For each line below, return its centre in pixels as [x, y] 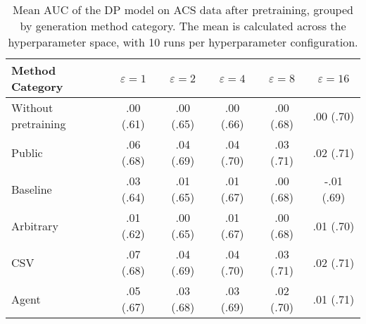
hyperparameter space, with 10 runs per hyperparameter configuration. [183, 42]
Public [27, 152]
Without [32, 107]
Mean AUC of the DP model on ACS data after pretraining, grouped [183, 10]
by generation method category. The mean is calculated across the [183, 26]
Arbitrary [35, 225]
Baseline [32, 189]
